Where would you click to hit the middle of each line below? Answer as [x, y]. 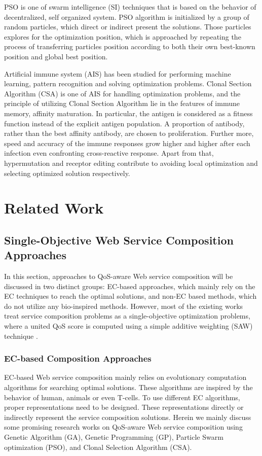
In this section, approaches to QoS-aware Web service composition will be [119, 276]
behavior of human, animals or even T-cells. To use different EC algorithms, [122, 397]
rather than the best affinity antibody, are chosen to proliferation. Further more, [129, 133]
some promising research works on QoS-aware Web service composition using [123, 427]
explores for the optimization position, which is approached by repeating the [123, 36]
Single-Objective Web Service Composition [119, 240]
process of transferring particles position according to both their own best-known [130, 46]
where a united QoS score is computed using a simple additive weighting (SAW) [128, 326]
